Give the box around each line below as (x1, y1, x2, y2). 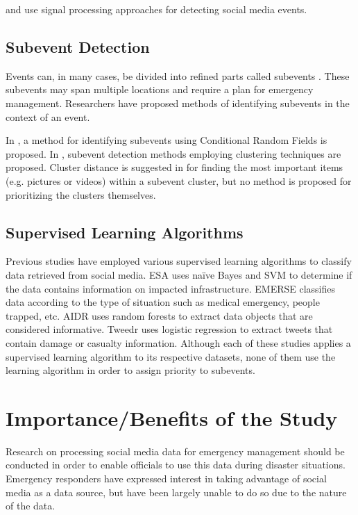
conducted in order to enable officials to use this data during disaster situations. (6, 457, 346, 472)
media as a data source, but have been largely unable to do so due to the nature (6, 484, 347, 499)
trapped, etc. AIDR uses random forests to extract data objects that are (6, 308, 313, 322)
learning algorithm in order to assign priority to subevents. (6, 363, 255, 377)
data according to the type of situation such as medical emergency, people (6, 295, 320, 309)
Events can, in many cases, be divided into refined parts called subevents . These (6, 68, 350, 83)
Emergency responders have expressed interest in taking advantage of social (6, 471, 327, 485)
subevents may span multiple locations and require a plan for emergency (6, 82, 314, 97)
